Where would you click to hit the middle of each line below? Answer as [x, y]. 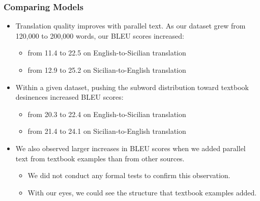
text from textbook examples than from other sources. [100, 158]
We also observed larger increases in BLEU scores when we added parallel [131, 148]
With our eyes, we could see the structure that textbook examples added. [142, 192]
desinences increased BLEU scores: [69, 97]
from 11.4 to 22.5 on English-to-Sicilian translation [107, 53]
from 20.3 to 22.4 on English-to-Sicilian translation [107, 114]
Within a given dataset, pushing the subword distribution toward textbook [132, 87]
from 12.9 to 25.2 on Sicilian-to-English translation [107, 70]
